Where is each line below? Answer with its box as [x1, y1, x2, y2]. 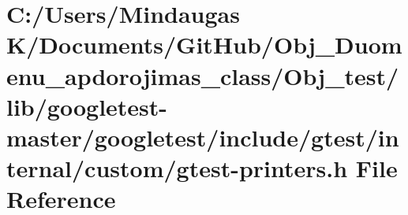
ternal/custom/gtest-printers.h [6, 152, 348, 184]
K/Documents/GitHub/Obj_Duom [6, 28, 402, 61]
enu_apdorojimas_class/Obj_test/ [6, 59, 399, 91]
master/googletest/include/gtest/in [6, 120, 399, 153]
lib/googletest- [6, 90, 168, 122]
